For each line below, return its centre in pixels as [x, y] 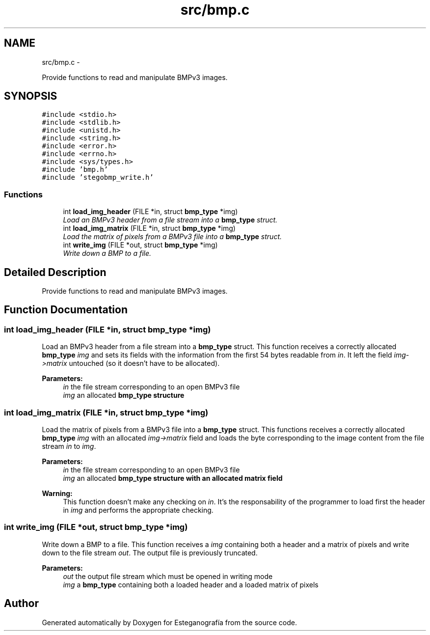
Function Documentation [66, 310]
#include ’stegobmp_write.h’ [98, 178]
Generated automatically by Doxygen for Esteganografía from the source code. [170, 622]
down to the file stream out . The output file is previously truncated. [150, 552]
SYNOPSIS [31, 96]
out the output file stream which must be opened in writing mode [168, 576]
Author [21, 604]
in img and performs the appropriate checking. [138, 510]
